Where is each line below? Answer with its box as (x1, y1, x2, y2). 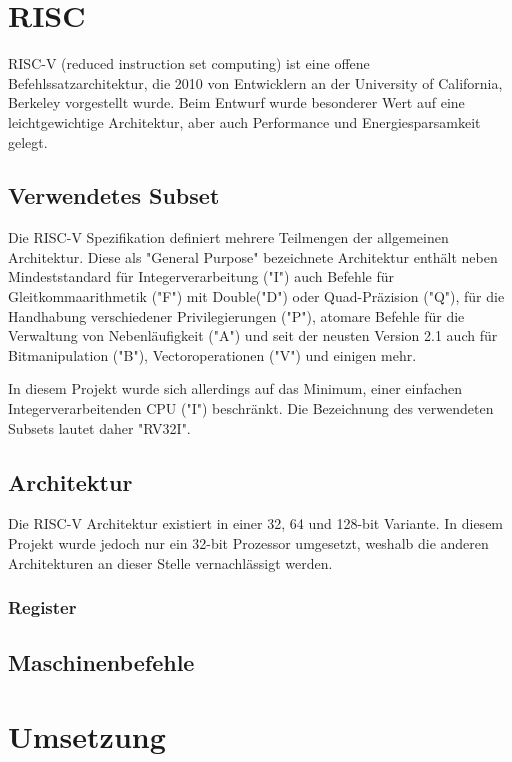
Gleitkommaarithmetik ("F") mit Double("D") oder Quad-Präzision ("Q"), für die (8, 286, 505, 307)
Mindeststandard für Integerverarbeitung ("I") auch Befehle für (8, 266, 394, 287)
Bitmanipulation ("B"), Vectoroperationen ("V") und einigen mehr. (8, 344, 417, 365)
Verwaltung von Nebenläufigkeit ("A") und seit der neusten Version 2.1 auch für (8, 325, 498, 346)
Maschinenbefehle (8, 647, 195, 678)
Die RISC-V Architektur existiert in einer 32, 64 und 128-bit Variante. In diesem (8, 513, 504, 534)
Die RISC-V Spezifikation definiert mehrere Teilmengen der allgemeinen (8, 227, 449, 248)
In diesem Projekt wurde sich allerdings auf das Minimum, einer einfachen (8, 378, 463, 399)
